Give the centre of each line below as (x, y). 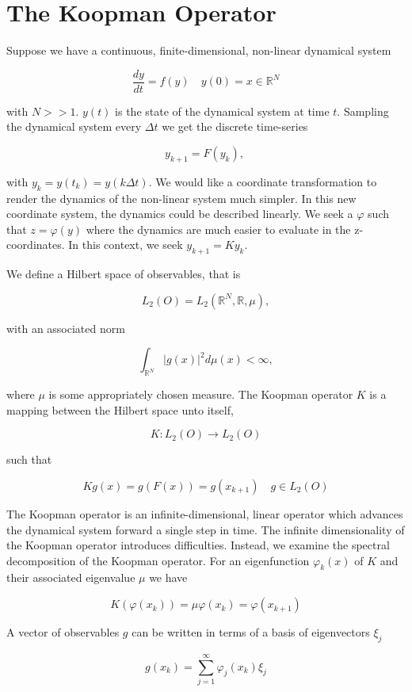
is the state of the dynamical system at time (222, 111)
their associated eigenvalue (71, 577)
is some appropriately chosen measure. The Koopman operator (201, 394)
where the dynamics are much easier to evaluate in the (218, 229)
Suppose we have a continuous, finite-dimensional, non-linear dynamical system (199, 50)
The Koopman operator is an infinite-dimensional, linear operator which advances (205, 513)
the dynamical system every (74, 126)
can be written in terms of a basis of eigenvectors (251, 632)
